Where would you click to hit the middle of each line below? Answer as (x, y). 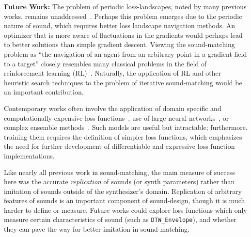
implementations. (29, 155)
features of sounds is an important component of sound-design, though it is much (125, 200)
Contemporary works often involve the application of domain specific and (113, 108)
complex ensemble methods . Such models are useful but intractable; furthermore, (126, 127)
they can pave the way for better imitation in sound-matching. (97, 229)
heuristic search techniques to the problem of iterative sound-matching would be (123, 82)
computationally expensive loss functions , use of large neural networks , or (117, 118)
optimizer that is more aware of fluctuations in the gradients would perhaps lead (123, 35)
